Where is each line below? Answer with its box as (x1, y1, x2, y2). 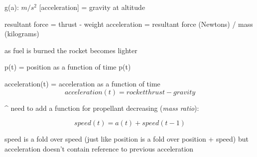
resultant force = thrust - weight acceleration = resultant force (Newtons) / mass (4, 18, 253, 29)
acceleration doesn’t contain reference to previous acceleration (4, 143, 194, 154)
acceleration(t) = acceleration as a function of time (4, 78, 160, 88)
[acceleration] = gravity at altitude (39, 2, 145, 12)
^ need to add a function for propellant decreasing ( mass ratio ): (4, 102, 199, 113)
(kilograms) (4, 28, 39, 39)
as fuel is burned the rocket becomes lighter (4, 45, 137, 55)
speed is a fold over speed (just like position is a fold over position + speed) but (4, 134, 249, 144)
